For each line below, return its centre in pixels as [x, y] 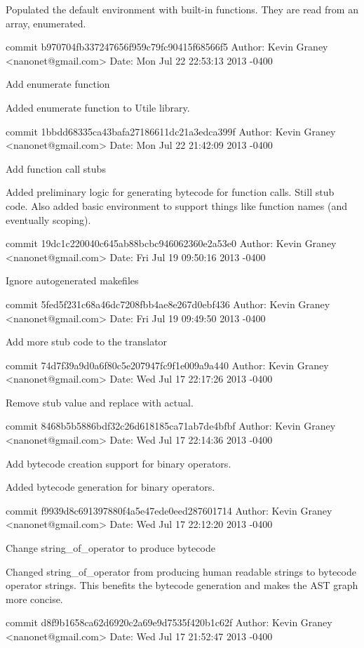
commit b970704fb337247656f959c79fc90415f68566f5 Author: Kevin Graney [167, 47]
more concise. [34, 599]
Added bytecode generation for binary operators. [110, 487]
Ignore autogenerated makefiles [72, 280]
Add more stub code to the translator [87, 342]
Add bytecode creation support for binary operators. [119, 463]
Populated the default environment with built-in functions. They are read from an [182, 9]
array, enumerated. [46, 23]
